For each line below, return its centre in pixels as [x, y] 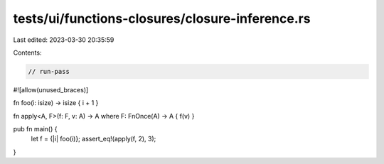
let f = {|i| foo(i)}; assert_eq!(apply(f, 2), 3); [94, 139]
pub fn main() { [35, 129]
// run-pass [49, 71]
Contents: [27, 53]
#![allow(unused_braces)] [51, 89]
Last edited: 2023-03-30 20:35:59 [64, 40]
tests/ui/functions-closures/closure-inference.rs [162, 18]
